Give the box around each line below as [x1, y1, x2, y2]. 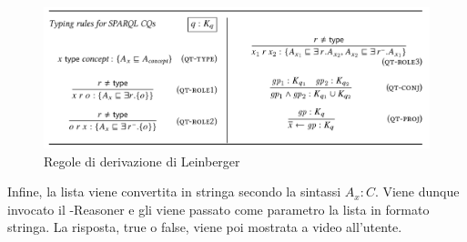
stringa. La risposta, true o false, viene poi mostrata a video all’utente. [7, 217, 402, 237]
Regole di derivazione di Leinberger [44, 151, 240, 170]
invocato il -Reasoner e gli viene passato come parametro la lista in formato [7, 199, 430, 218]
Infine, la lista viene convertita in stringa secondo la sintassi [7, 182, 341, 201]
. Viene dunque [374, 182, 460, 201]
